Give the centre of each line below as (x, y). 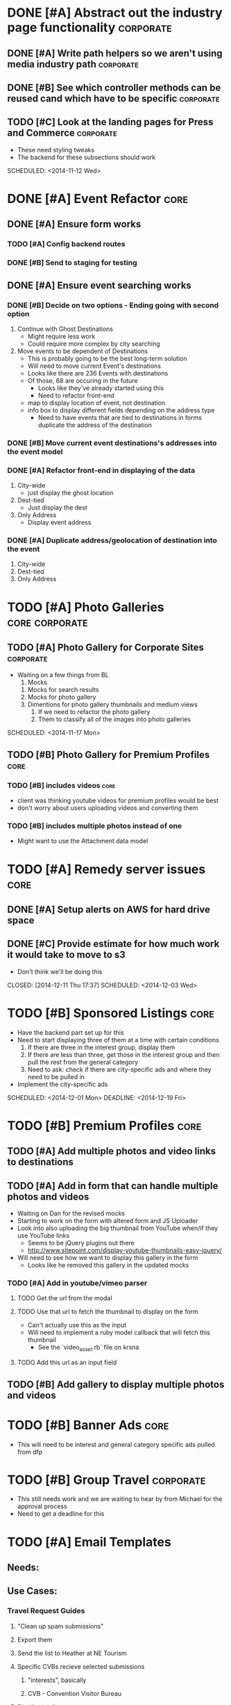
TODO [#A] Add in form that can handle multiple (113, 1186)
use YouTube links (43, 1236)
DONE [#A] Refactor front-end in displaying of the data (101, 470)
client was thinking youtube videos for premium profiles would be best (118, 800)
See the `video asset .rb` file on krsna (88, 1348)
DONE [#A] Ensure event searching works (100, 285)
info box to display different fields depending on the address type (121, 410)
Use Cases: (32, 1591)
